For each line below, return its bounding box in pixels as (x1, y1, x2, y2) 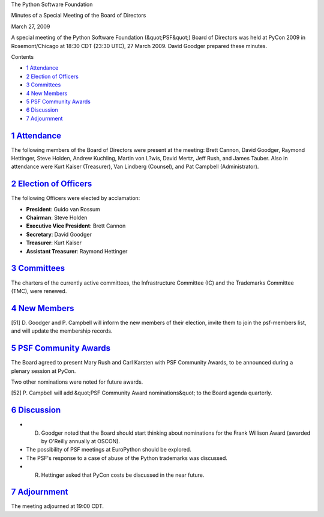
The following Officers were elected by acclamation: (11, 195, 140, 202)
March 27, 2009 (11, 23, 50, 30)
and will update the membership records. (11, 327, 113, 334)
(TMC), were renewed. (11, 287, 67, 294)
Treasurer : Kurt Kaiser (26, 239, 82, 246)
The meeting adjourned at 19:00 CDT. (11, 503, 104, 510)
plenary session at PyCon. (11, 367, 76, 375)
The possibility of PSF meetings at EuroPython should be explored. (26, 446, 191, 453)
